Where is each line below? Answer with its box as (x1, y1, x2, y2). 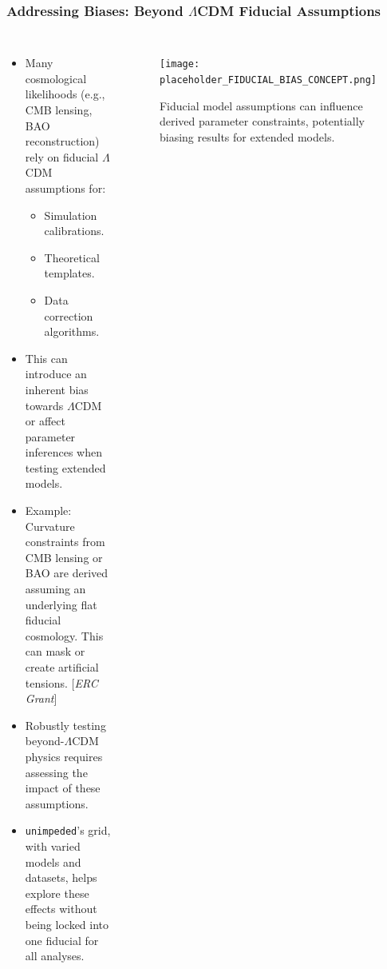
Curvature (25, 517, 75, 534)
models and (25, 853, 81, 870)
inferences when (25, 444, 102, 461)
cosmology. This (25, 627, 104, 644)
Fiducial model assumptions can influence (159, 97, 363, 114)
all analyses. (25, 947, 85, 964)
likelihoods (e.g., (25, 86, 105, 102)
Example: (25, 502, 72, 519)
